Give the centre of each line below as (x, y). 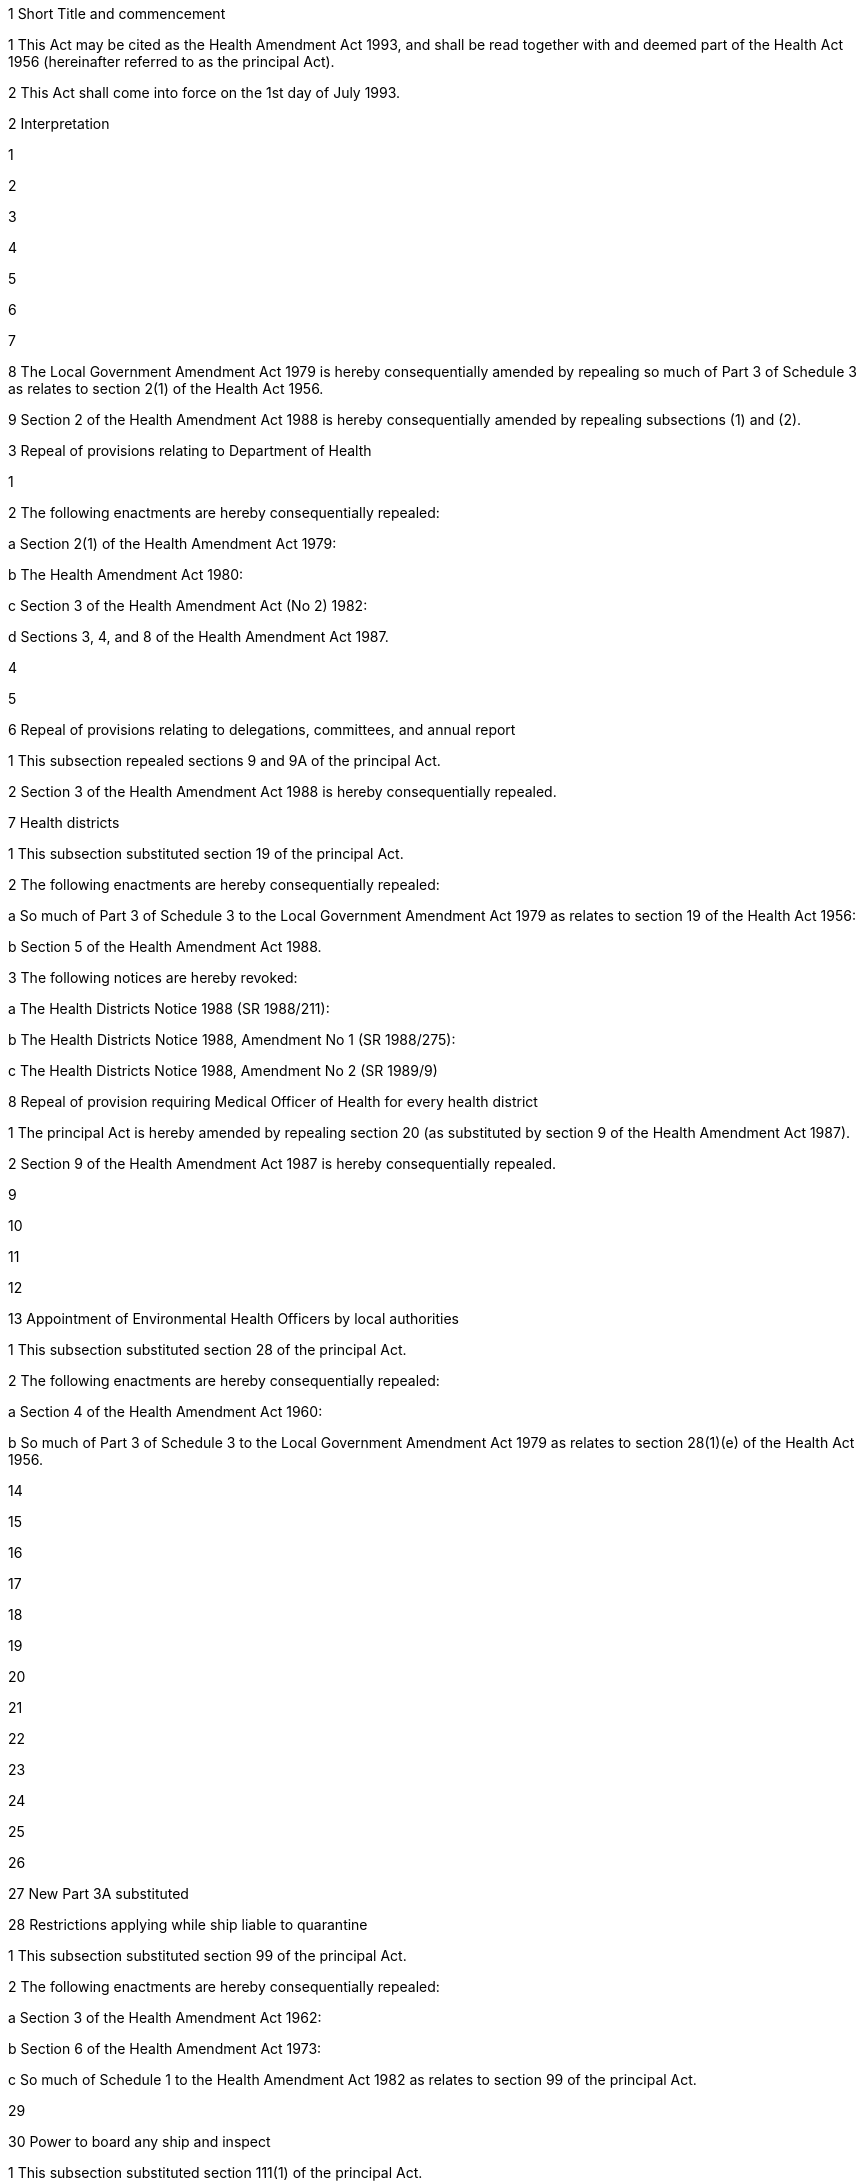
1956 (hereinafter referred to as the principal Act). (171, 61)
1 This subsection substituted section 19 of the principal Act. (206, 853)
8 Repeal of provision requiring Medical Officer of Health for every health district (273, 1101)
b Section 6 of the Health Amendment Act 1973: (165, 2048)
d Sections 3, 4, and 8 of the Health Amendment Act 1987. (198, 636)
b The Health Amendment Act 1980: (126, 574)
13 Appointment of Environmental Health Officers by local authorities (233, 1318)
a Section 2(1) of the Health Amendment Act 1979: (172, 543)
